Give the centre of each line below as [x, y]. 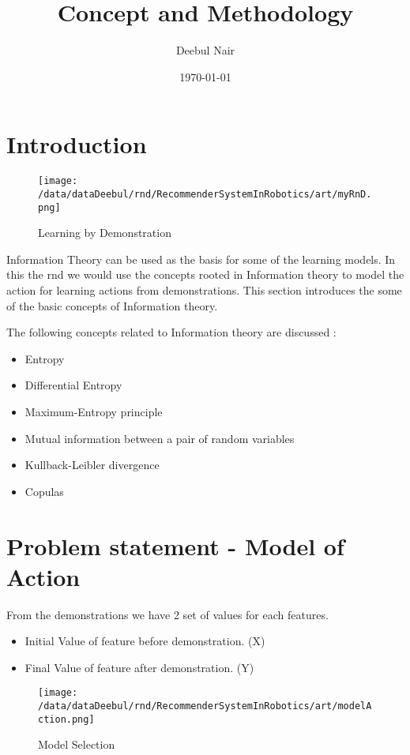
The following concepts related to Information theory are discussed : [171, 332]
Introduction [77, 144]
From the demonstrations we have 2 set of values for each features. [167, 614]
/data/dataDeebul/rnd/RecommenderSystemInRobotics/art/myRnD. [205, 194]
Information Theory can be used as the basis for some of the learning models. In [201, 259]
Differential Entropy [73, 385]
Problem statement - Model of [175, 545]
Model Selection [77, 744]
